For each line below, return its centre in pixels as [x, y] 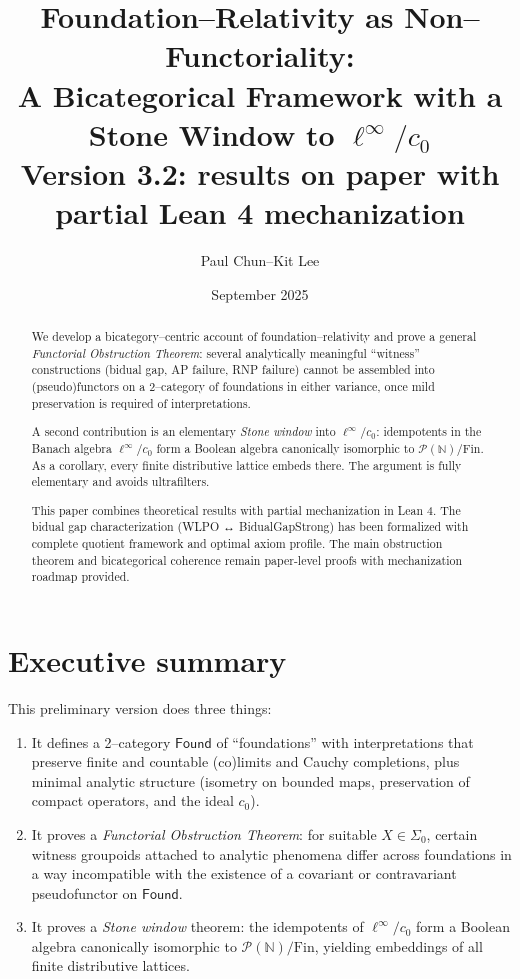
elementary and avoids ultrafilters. [120, 481]
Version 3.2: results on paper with [260, 172]
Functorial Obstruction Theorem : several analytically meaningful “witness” [225, 352]
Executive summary [147, 660]
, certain [452, 833]
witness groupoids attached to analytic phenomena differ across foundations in [271, 853]
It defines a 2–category [101, 741]
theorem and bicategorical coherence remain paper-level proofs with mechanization [247, 559]
